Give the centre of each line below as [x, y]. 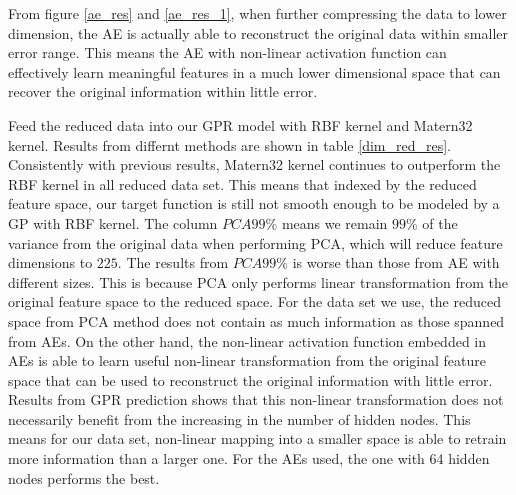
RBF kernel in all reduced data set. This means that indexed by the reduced [242, 183]
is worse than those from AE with [396, 262]
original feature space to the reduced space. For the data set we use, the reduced [254, 301]
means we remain [334, 222]
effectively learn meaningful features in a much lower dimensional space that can [254, 71]
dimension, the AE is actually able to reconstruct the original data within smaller [258, 32]
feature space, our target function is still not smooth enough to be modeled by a [254, 203]
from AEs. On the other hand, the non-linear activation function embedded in [247, 340]
